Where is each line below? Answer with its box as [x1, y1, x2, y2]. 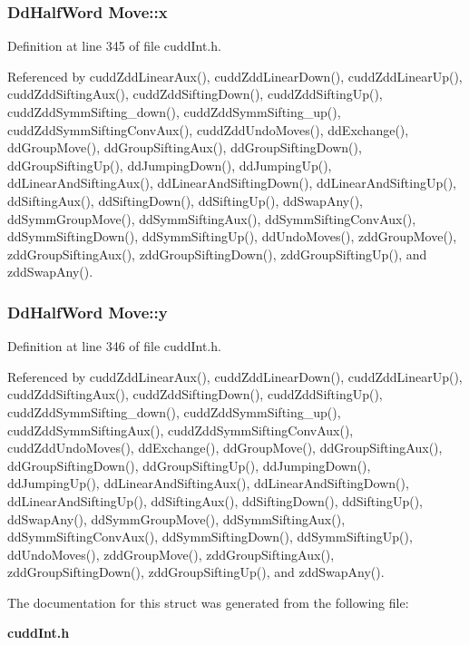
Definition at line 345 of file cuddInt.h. [7, 36, 221, 55]
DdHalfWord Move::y [7, 300, 168, 323]
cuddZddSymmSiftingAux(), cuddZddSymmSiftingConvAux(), [7, 420, 354, 439]
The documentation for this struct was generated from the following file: [7, 592, 409, 611]
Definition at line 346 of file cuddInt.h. [7, 337, 221, 356]
